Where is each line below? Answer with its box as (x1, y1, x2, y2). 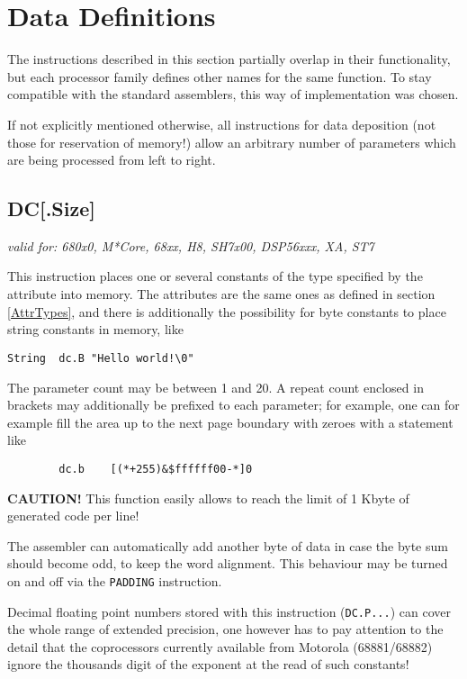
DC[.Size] (7, 195, 95, 222)
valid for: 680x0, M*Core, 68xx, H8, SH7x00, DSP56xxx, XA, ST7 (7, 236, 374, 255)
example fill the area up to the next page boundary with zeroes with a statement (7, 412, 454, 431)
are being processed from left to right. (7, 150, 216, 169)
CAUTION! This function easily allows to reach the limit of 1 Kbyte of (7, 488, 409, 507)
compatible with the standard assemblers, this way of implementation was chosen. (7, 85, 459, 104)
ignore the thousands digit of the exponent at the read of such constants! (7, 655, 409, 674)
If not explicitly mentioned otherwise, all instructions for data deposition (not (7, 114, 436, 133)
